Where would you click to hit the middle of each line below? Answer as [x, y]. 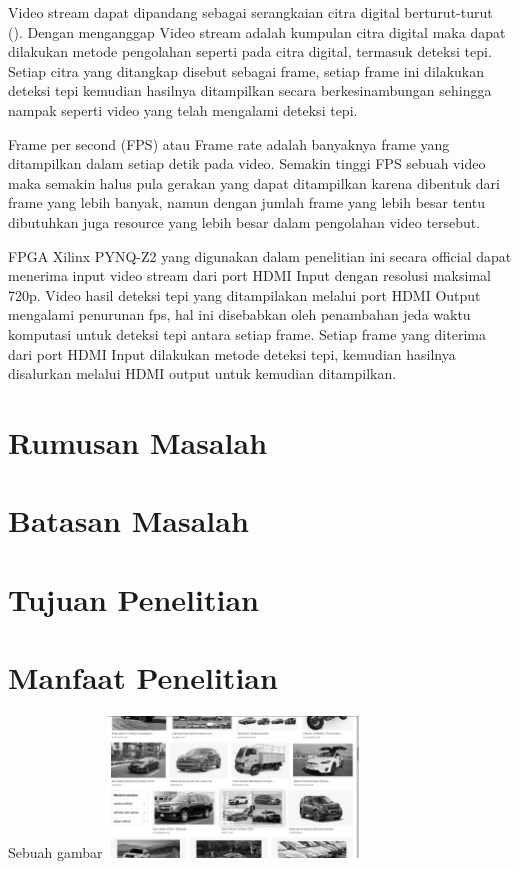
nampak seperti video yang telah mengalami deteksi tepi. [183, 109]
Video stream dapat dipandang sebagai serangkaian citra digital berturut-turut [250, 12]
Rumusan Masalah [138, 441]
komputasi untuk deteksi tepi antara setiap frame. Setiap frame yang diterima [247, 333]
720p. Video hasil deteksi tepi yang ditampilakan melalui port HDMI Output [244, 294]
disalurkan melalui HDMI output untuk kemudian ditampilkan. [202, 373]
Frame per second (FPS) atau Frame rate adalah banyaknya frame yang [229, 143]
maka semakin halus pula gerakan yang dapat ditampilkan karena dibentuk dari [254, 182]
